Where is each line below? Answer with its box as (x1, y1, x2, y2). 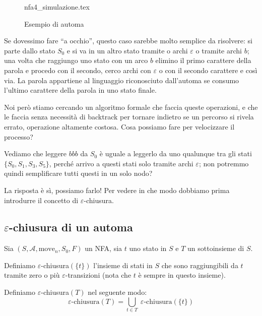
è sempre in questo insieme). (138, 270, 226, 280)
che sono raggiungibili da (161, 260, 238, 270)
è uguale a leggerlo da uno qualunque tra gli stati (99, 148, 252, 159)
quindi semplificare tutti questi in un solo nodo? (4, 168, 153, 178)
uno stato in (129, 243, 167, 254)
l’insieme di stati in (93, 260, 153, 270)
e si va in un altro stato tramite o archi (67, 45, 188, 55)
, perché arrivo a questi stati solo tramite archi (49, 158, 193, 168)
